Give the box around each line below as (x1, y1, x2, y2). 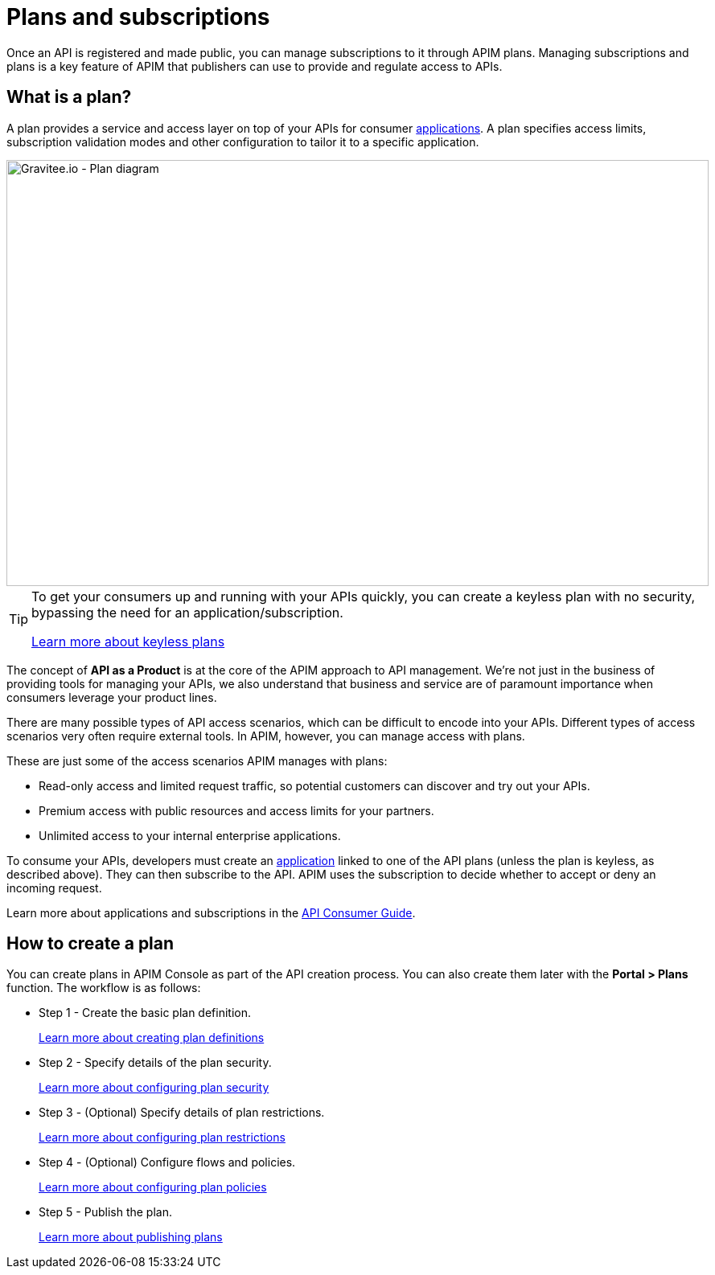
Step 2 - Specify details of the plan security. (39, 1056, 272, 1070)
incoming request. (6, 880, 102, 895)
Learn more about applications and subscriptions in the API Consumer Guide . (6, 905, 416, 920)
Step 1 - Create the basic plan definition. (39, 1006, 251, 1020)
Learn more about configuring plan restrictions (39, 1130, 286, 1145)
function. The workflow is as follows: (6, 981, 201, 995)
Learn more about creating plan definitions (39, 1031, 265, 1045)
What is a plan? (6, 87, 132, 108)
